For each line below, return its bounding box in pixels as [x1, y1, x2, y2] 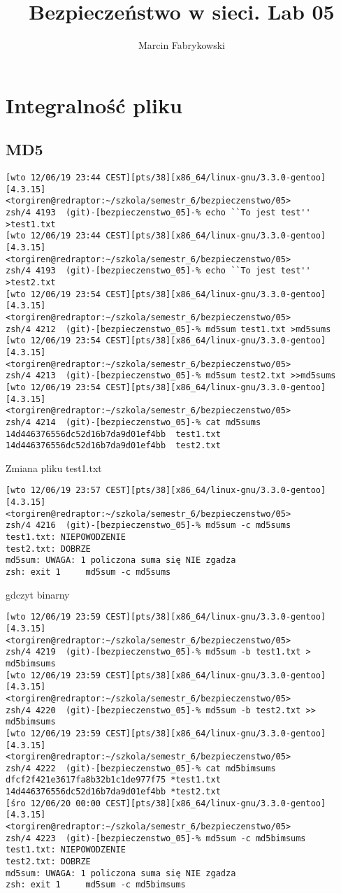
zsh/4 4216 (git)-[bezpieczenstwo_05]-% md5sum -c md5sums [6, 520, 291, 531]
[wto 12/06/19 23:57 [6, 485, 101, 496]
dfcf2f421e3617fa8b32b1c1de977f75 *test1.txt [6, 775, 221, 785]
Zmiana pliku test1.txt [6, 460, 102, 475]
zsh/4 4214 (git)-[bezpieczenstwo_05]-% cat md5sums [6, 417, 261, 427]
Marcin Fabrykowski [138, 38, 226, 52]
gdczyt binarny [6, 587, 70, 601]
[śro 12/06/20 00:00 [6, 798, 101, 808]
